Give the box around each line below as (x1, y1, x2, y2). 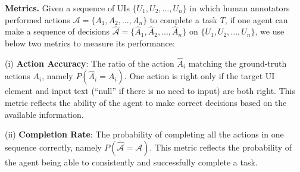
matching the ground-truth (188, 57, 287, 69)
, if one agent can (224, 13, 288, 26)
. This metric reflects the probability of (149, 140, 292, 153)
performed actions (5, 13, 70, 26)
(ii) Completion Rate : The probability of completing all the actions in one (5, 128, 284, 140)
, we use (255, 25, 285, 37)
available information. (5, 108, 84, 120)
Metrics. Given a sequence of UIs (5, 2, 130, 14)
